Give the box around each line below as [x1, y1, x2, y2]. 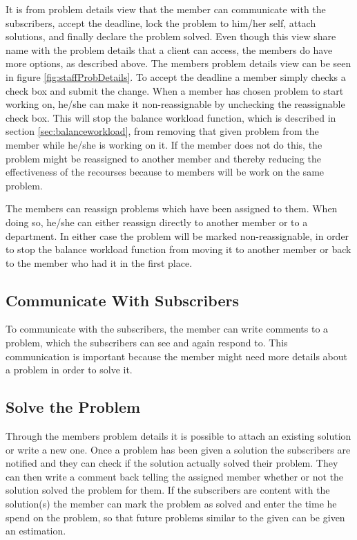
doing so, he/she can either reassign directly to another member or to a [6, 214, 308, 229]
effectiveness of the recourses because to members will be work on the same [6, 165, 325, 179]
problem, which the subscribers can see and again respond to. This [6, 335, 288, 350]
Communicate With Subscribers [6, 289, 239, 310]
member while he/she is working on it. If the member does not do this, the [6, 137, 322, 151]
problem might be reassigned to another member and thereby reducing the [6, 151, 321, 165]
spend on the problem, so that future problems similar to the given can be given [6, 510, 345, 524]
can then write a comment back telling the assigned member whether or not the [6, 469, 344, 483]
